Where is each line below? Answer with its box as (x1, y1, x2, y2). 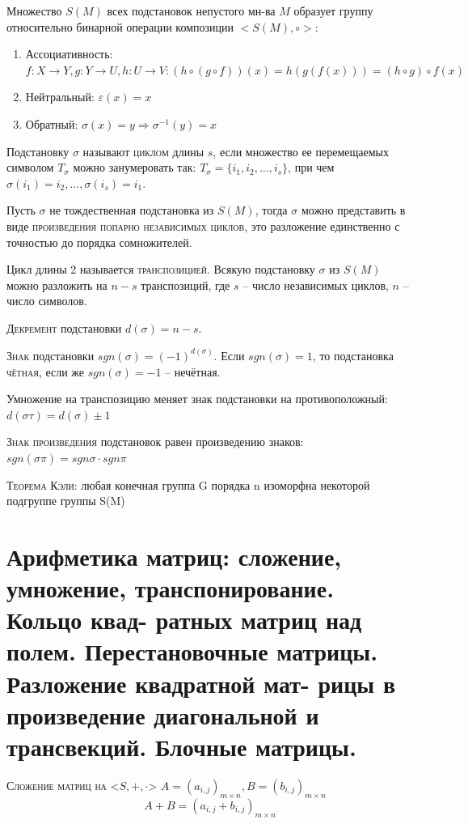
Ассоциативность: (25, 45, 113, 62)
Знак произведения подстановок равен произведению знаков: (6, 433, 304, 450)
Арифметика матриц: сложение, (6, 539, 342, 572)
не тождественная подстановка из (49, 202, 214, 219)
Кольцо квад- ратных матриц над (6, 603, 362, 636)
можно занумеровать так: (73, 159, 196, 176)
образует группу (293, 2, 373, 19)
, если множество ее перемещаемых (213, 142, 389, 159)
